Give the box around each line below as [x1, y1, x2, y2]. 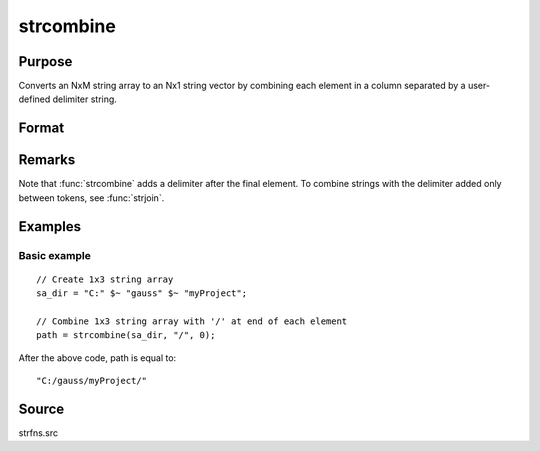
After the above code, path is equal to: [18, 351, 177, 364]
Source [18, 400, 65, 417]
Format [18, 120, 65, 137]
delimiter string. [52, 93, 117, 105]
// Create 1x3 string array [36, 273, 174, 285]
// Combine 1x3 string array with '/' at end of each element [36, 315, 348, 327]
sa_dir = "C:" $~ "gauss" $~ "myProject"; [36, 288, 248, 299]
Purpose [18, 53, 73, 70]
